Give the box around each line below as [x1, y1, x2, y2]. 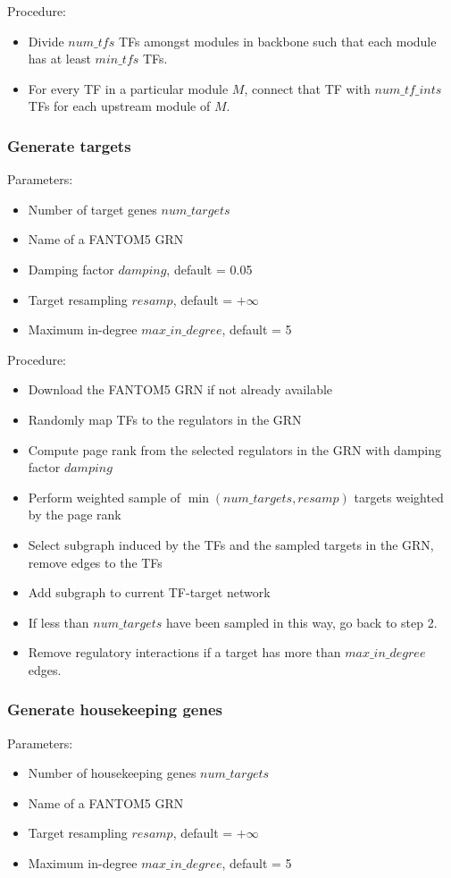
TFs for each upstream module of [28, 97, 211, 115]
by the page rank [28, 505, 121, 524]
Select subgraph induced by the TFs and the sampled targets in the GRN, [28, 535, 434, 553]
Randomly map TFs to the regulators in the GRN [28, 409, 302, 428]
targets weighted [354, 487, 444, 506]
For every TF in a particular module [28, 79, 229, 97]
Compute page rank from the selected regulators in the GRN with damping [28, 440, 442, 459]
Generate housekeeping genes [7, 698, 222, 721]
